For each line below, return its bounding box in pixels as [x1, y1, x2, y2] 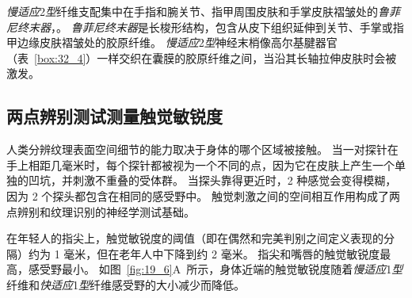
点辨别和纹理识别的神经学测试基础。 [6, 203, 195, 220]
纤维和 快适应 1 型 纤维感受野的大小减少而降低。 [6, 276, 245, 292]
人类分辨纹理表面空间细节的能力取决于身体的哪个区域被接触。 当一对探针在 [6, 141, 399, 158]
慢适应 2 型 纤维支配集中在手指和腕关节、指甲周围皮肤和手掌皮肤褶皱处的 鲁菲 [6, 3, 400, 19]
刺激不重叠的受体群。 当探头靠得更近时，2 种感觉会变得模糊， [72, 172, 397, 189]
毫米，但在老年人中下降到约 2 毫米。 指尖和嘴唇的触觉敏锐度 [63, 245, 380, 262]
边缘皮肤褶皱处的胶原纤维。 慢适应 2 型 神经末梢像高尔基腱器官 [17, 34, 338, 51]
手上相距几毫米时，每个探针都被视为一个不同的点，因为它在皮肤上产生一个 [6, 156, 395, 173]
